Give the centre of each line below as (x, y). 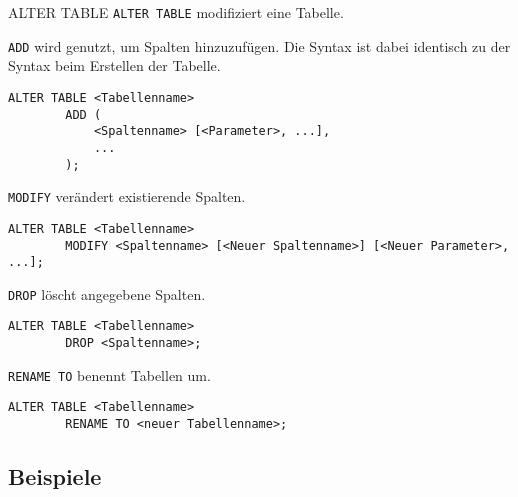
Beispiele (55, 476)
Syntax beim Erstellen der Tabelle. (114, 65)
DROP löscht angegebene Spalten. (107, 293)
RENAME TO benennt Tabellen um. (109, 374)
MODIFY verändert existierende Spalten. (127, 196)
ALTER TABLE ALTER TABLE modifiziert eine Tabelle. (176, 12)
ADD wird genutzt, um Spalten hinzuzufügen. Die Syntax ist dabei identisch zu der (259, 45)
